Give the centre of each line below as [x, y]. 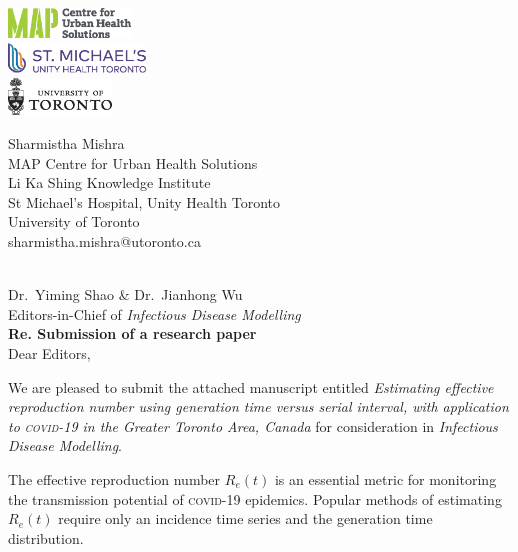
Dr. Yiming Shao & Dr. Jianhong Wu [125, 294]
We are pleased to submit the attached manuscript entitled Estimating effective [251, 386]
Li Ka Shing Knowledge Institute [109, 182]
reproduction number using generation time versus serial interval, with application [258, 406]
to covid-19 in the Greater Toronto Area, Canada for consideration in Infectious [253, 425]
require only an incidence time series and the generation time [245, 518]
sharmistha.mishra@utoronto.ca [104, 241]
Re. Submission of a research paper [132, 333]
